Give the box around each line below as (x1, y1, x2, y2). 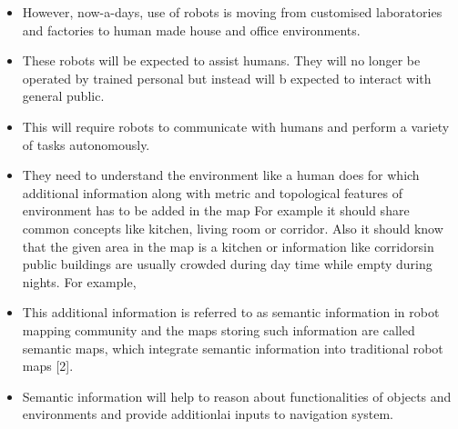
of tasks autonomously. (22, 135, 150, 154)
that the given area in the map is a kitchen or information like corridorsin (22, 236, 434, 255)
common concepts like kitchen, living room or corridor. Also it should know (22, 218, 443, 237)
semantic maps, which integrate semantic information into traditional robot (22, 338, 443, 357)
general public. (22, 86, 105, 105)
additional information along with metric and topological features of (22, 183, 402, 202)
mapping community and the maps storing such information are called (22, 320, 415, 339)
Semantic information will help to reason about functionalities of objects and (22, 386, 452, 405)
